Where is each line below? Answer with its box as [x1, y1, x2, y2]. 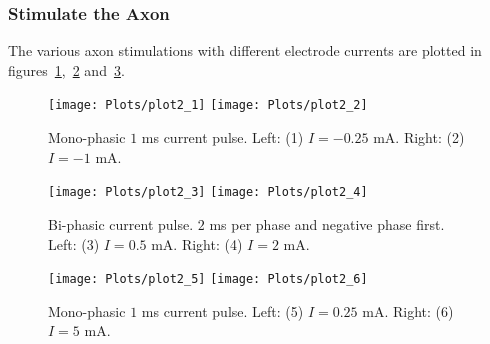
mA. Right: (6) [362, 300, 454, 321]
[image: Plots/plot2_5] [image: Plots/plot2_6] [48, 272, 368, 287]
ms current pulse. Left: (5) [141, 300, 304, 321]
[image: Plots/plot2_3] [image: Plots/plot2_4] [48, 185, 368, 200]
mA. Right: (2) [373, 127, 465, 148]
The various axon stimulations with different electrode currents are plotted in [8, 40, 482, 61]
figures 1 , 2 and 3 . [8, 59, 125, 80]
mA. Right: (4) [151, 233, 243, 254]
